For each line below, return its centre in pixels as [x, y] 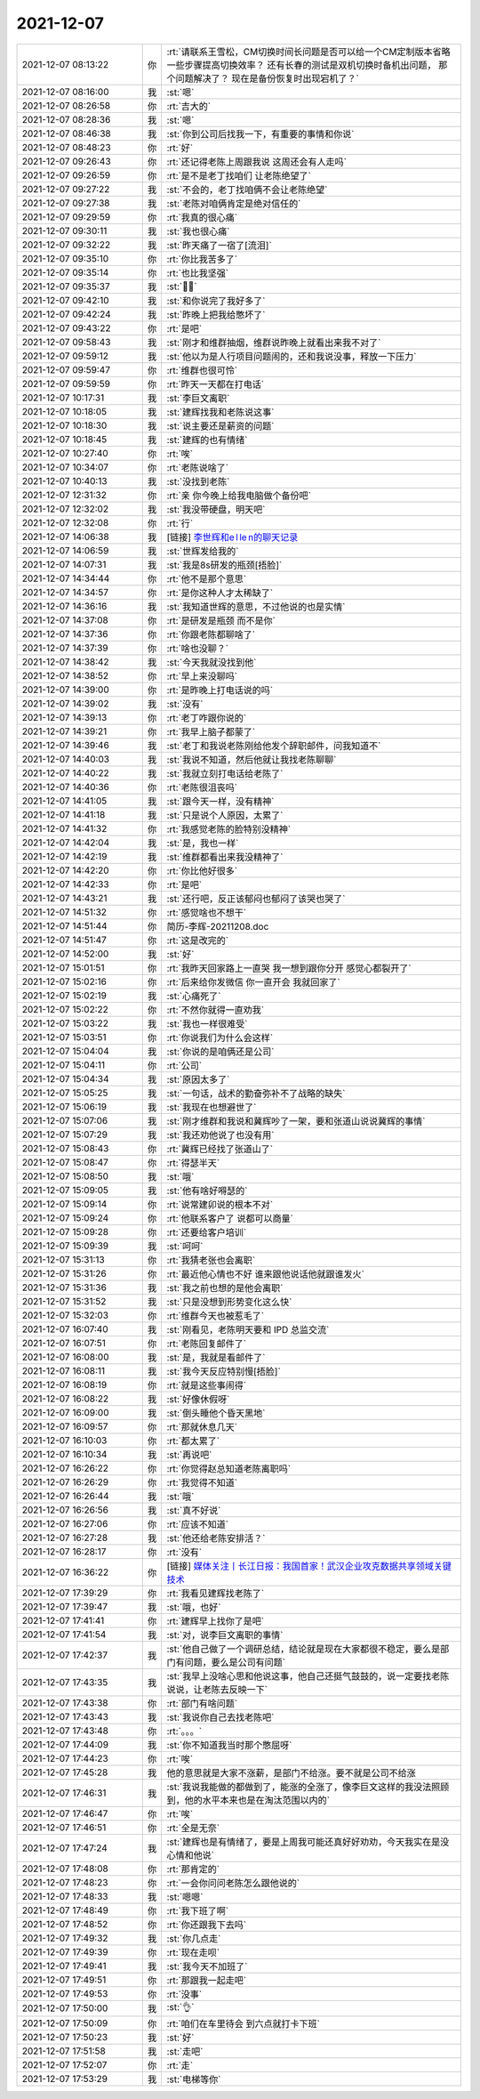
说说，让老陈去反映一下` [217, 1689]
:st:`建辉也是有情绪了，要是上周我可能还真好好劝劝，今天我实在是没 [308, 1842]
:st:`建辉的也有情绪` [207, 440]
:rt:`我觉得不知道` [202, 1482]
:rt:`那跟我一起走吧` [207, 1980]
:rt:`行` [180, 523]
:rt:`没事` [184, 1994]
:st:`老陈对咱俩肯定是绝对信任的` [234, 203]
